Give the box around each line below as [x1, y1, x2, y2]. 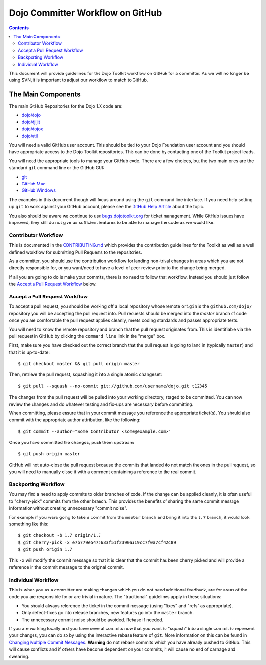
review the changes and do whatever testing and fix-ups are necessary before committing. [9, 401, 194, 407]
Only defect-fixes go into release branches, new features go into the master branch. [21, 610, 194, 616]
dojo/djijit [21, 119, 40, 125]
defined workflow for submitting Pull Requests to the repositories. [9, 249, 142, 255]
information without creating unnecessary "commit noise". [9, 505, 128, 511]
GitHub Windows [21, 187, 56, 193]
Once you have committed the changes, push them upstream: [9, 440, 135, 445]
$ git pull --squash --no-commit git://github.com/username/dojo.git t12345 [18, 383, 208, 389]
